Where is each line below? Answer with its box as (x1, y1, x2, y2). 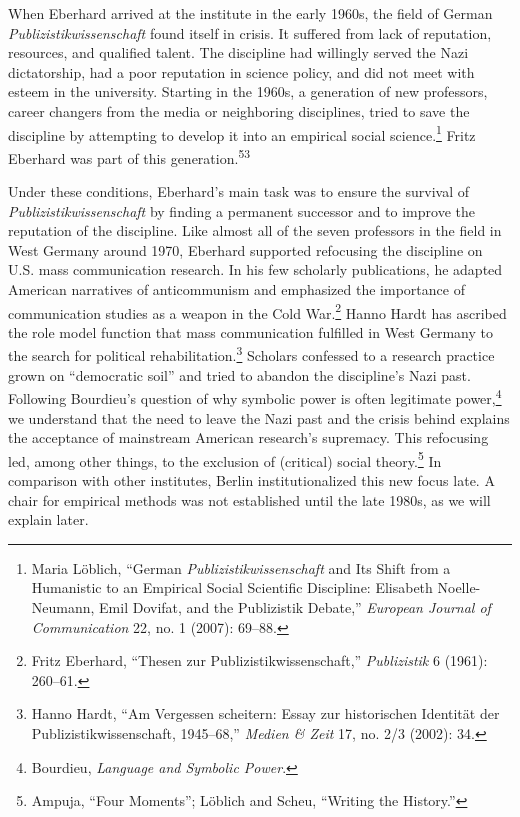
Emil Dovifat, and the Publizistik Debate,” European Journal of (99, 596, 491, 617)
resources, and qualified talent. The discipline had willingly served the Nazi (8, 42, 469, 63)
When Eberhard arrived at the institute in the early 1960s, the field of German (8, 3, 493, 23)
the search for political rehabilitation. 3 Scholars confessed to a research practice (8, 342, 495, 366)
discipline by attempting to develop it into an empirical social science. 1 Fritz (8, 121, 476, 145)
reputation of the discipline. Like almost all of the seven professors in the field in (8, 220, 502, 241)
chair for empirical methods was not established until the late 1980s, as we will (8, 489, 491, 510)
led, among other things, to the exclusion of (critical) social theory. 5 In (8, 447, 442, 471)
